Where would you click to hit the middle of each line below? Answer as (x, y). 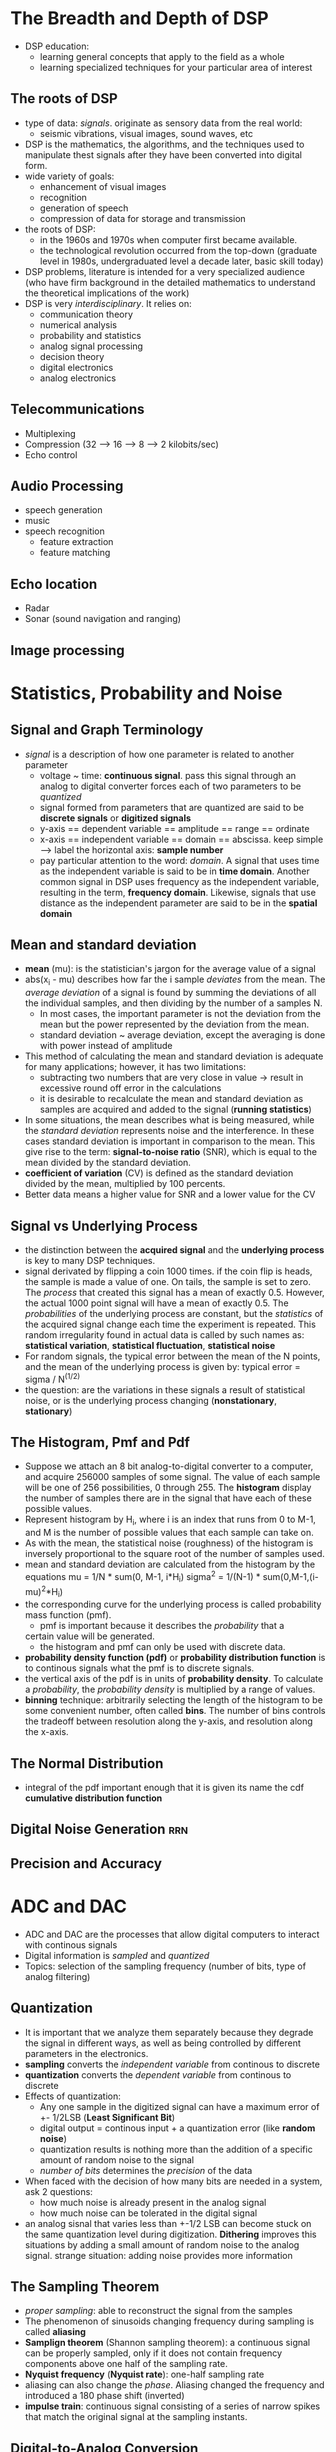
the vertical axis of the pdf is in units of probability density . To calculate (174, 1679)
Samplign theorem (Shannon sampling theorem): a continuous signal (167, 2343)
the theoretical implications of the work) (107, 293)
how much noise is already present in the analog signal (153, 2202)
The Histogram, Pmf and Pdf (100, 1442)
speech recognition (64, 531)
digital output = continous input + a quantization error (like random (177, 2128)
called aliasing (55, 2332)
